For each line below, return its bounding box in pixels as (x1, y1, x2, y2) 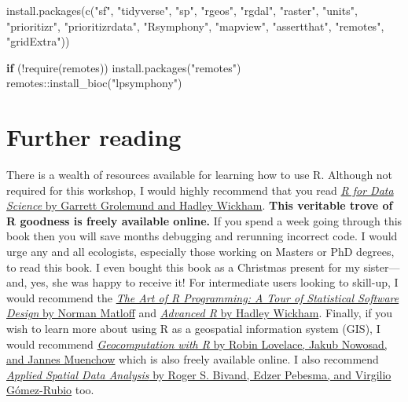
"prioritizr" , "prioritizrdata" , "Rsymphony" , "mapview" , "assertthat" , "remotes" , (6, 17, 384, 34)
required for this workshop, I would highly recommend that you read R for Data (6, 181, 394, 198)
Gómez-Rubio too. (6, 382, 94, 398)
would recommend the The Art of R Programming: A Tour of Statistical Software (6, 289, 399, 305)
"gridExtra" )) (6, 33, 70, 49)
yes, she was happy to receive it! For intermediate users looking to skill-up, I (31, 274, 399, 291)
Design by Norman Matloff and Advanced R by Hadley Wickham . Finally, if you (6, 305, 392, 321)
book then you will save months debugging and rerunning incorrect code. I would (6, 228, 398, 244)
